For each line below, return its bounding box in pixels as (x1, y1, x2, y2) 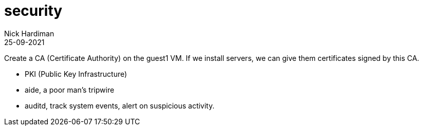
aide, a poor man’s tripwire (25, 85, 115, 94)
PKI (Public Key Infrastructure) (25, 69, 127, 78)
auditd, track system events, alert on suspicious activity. (25, 101, 215, 110)
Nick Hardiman (4, 29, 54, 38)
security (4, 2, 63, 19)
